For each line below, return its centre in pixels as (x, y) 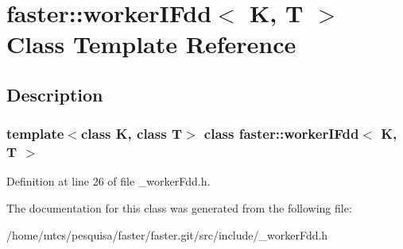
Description (55, 94)
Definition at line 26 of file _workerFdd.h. (108, 181)
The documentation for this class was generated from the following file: (179, 208)
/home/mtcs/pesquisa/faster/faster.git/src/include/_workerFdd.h (167, 234)
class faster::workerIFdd (281, 134)
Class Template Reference (151, 44)
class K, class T (131, 134)
